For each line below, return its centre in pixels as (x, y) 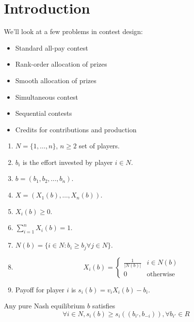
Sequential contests (44, 113)
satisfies (104, 306)
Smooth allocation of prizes (56, 80)
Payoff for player (40, 289)
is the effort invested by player (68, 162)
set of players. (99, 146)
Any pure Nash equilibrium (45, 306)
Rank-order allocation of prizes (61, 64)
